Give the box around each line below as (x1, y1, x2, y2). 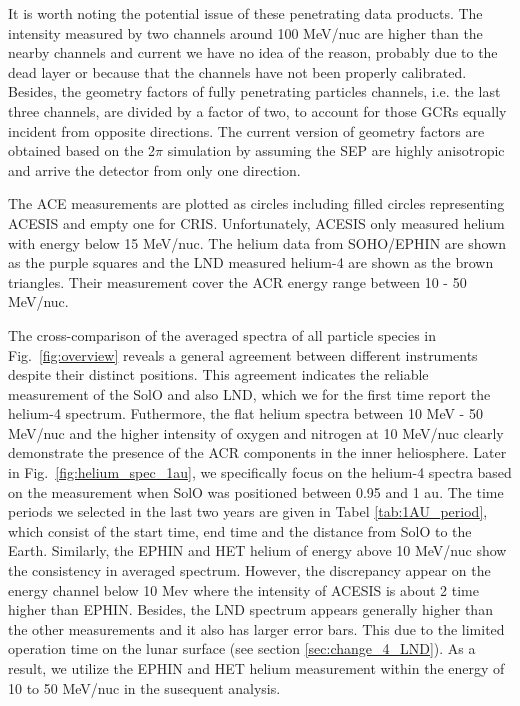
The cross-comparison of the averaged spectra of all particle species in (8, 324, 436, 345)
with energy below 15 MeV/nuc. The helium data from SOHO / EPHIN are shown (8, 232, 506, 253)
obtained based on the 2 (8, 140, 156, 161)
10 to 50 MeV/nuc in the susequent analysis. (8, 677, 281, 698)
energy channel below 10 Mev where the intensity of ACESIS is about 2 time (8, 579, 479, 600)
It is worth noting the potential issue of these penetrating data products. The (8, 3, 483, 23)
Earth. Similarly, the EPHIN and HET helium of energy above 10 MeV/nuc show (8, 540, 507, 561)
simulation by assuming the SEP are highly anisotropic (167, 140, 505, 161)
